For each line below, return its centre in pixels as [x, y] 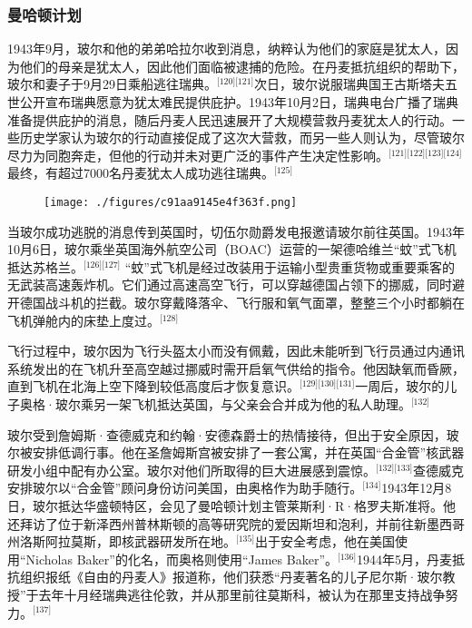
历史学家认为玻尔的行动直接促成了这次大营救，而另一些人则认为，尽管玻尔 [242, 137]
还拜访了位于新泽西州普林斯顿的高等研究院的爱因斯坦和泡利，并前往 [211, 523]
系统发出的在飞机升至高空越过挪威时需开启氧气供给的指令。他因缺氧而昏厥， [236, 368]
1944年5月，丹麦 [404, 559]
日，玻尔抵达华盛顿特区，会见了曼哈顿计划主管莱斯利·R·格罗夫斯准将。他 [232, 505]
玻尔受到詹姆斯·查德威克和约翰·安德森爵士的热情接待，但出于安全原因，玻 [233, 434]
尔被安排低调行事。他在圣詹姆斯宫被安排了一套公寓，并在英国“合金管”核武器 [236, 452]
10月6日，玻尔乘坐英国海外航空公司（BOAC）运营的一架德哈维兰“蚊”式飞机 [232, 249]
